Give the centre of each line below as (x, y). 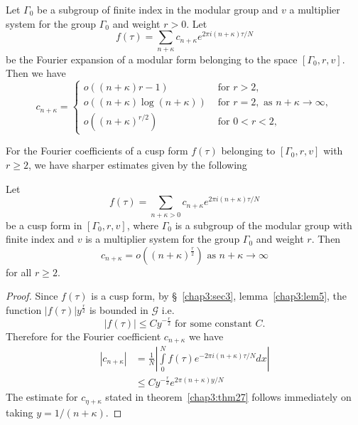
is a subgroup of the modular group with (264, 225)
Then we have (36, 73)
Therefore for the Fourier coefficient (83, 336)
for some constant (213, 324)
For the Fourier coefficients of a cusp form (97, 151)
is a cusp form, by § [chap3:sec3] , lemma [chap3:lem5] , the (219, 296)
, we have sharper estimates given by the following (137, 165)
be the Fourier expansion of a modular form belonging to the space (152, 59)
